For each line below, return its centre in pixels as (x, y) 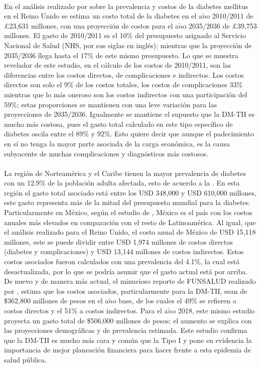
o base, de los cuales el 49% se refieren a (174, 301)
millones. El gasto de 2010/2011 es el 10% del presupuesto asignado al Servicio (125, 35)
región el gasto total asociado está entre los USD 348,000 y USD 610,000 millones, (130, 192)
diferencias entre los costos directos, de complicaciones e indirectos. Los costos (124, 74)
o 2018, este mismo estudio (214, 310)
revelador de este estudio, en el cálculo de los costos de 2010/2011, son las (118, 65)
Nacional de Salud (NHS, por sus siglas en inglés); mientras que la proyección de (128, 45)
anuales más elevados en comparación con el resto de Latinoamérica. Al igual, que (130, 222)
